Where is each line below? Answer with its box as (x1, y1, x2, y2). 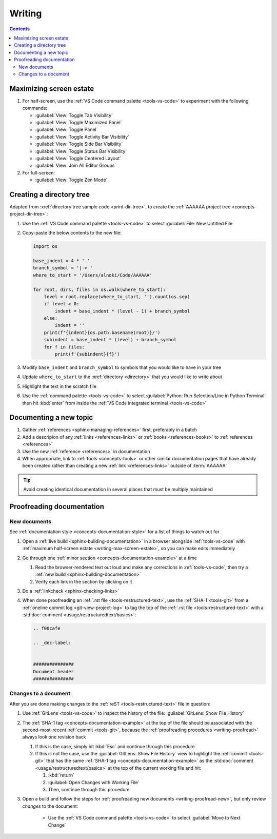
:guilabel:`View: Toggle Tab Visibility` (35, 112, 113, 118)
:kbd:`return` (48, 772, 74, 778)
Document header (33, 669, 74, 674)
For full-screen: (22, 169, 55, 175)
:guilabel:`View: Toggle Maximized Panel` (35, 119, 123, 125)
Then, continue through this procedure (48, 787, 130, 793)
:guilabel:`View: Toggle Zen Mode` (35, 177, 108, 183)
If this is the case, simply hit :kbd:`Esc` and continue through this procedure (35, 743, 195, 749)
